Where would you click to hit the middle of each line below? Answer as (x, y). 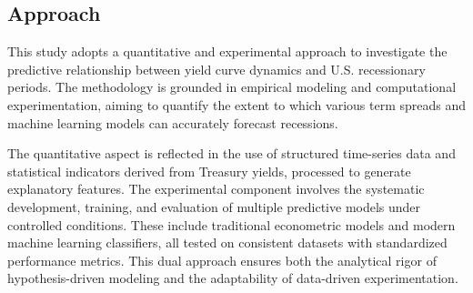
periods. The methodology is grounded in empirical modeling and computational (232, 87)
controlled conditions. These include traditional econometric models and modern (231, 224)
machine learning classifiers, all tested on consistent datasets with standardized (227, 242)
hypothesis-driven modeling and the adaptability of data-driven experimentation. (233, 278)
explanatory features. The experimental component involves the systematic (216, 189)
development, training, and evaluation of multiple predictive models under (214, 206)
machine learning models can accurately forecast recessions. (173, 122)
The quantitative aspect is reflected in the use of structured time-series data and (231, 153)
